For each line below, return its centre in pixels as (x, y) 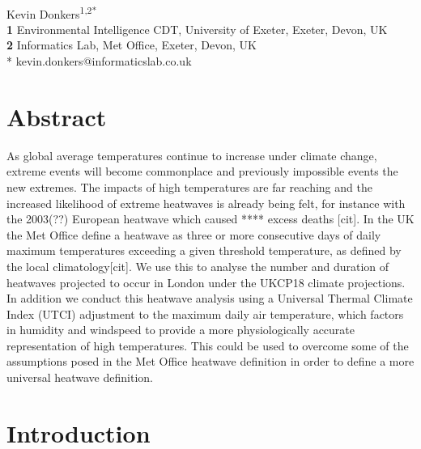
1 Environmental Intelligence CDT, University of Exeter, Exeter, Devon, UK (197, 29)
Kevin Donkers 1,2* (52, 12)
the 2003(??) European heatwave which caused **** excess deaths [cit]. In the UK (210, 219)
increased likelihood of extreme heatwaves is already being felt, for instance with (206, 203)
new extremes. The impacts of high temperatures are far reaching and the (189, 186)
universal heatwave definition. (80, 377)
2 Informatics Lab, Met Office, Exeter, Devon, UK (132, 45)
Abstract (57, 116)
